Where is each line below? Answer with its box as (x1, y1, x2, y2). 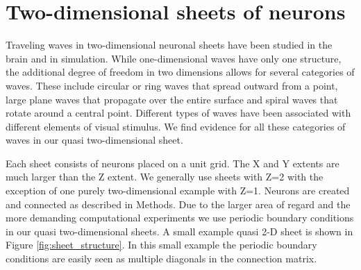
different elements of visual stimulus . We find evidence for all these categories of (6, 119, 346, 133)
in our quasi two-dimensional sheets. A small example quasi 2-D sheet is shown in (6, 223, 353, 238)
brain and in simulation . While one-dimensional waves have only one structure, (6, 51, 342, 65)
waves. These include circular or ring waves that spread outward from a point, (6, 78, 338, 92)
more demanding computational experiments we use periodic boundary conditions (6, 210, 354, 225)
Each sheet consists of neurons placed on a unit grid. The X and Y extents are (6, 155, 339, 170)
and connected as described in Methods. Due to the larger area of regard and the (6, 196, 351, 211)
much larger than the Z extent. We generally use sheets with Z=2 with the (6, 169, 324, 184)
